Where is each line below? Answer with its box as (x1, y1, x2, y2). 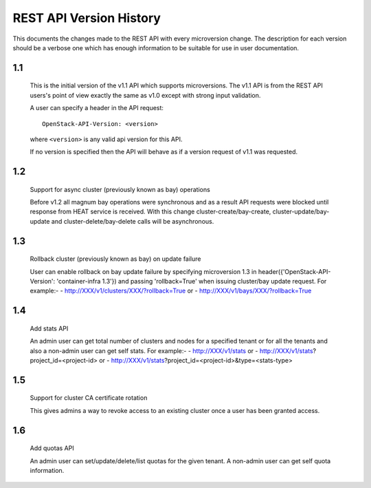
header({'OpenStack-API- (258, 267, 331, 275)
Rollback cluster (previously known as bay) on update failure (30, 255, 201, 263)
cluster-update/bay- (272, 207, 330, 216)
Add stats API (30, 324, 69, 332)
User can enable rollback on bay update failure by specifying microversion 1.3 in (30, 267, 257, 275)
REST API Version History (12, 10, 161, 25)
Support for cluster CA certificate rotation (30, 394, 148, 402)
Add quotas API (30, 444, 75, 452)
